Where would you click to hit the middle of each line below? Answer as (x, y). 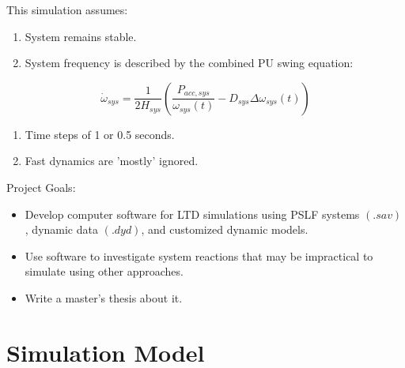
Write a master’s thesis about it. (104, 297)
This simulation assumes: (67, 9)
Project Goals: (41, 187)
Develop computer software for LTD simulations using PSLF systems (192, 214)
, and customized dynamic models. (225, 229)
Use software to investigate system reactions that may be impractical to (199, 255)
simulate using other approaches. (104, 271)
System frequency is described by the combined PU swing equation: (189, 63)
